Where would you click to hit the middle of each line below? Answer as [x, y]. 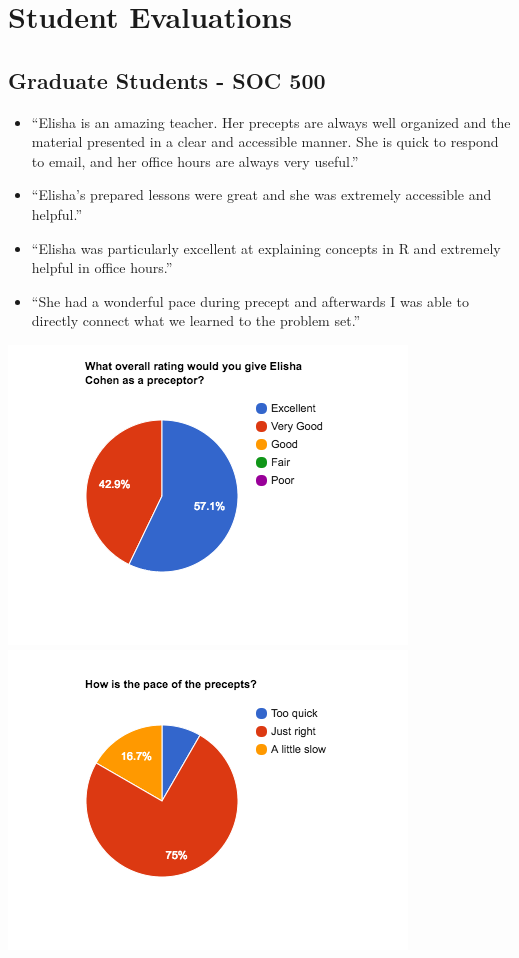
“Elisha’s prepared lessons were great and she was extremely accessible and [261, 194]
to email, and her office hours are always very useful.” [195, 160]
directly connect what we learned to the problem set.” [196, 320]
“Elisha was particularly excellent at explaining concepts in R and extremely [266, 247]
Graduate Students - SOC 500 [167, 79]
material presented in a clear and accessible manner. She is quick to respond [265, 141]
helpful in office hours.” [102, 267]
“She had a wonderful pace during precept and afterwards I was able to [250, 300]
